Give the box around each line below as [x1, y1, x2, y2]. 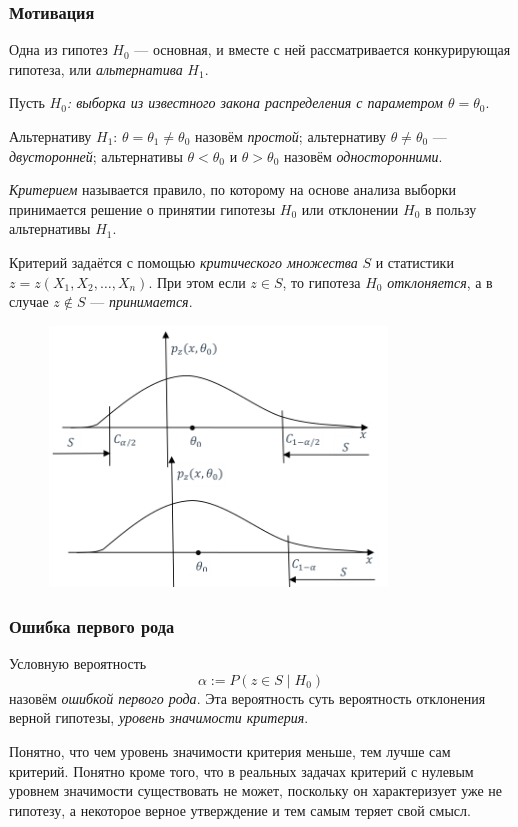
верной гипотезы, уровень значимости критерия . [9, 707, 309, 728]
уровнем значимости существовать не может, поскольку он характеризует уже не [9, 780, 503, 801]
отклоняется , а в [387, 271, 493, 292]
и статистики [375, 251, 454, 272]
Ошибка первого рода [9, 613, 175, 638]
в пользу [425, 198, 477, 219]
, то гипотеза [282, 271, 361, 292]
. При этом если [148, 271, 246, 292]
